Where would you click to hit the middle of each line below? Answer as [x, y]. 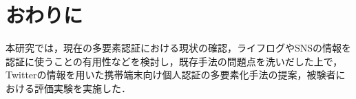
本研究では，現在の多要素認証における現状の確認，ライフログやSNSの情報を [179, 48]
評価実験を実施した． [82, 88]
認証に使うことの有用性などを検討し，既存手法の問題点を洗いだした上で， [174, 61]
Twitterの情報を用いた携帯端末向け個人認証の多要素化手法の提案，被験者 [171, 75]
